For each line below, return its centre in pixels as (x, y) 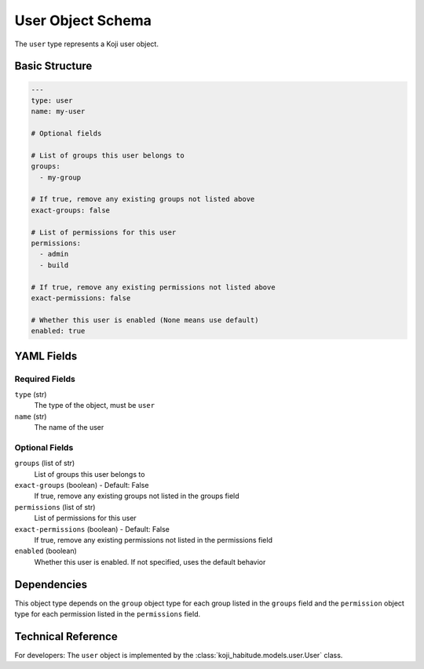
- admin (54, 254)
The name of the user (69, 427)
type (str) (31, 394)
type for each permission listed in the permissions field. (108, 614)
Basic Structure (53, 66)
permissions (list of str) (55, 507)
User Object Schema (83, 20)
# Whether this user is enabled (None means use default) (145, 320)
